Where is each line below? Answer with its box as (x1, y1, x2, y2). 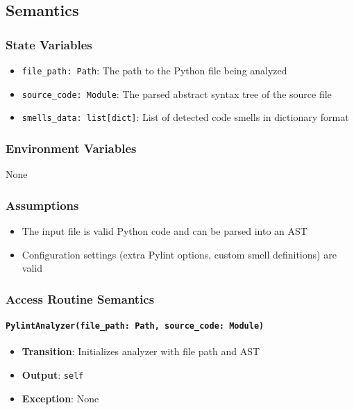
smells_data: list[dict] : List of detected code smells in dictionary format (22, 110, 349, 124)
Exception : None (22, 391, 99, 405)
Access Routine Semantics (6, 290, 155, 307)
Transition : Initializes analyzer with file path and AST (22, 344, 260, 359)
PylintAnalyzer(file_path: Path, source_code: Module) (6, 321, 264, 331)
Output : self (22, 368, 84, 382)
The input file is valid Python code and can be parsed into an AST (22, 224, 307, 238)
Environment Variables (6, 139, 137, 156)
